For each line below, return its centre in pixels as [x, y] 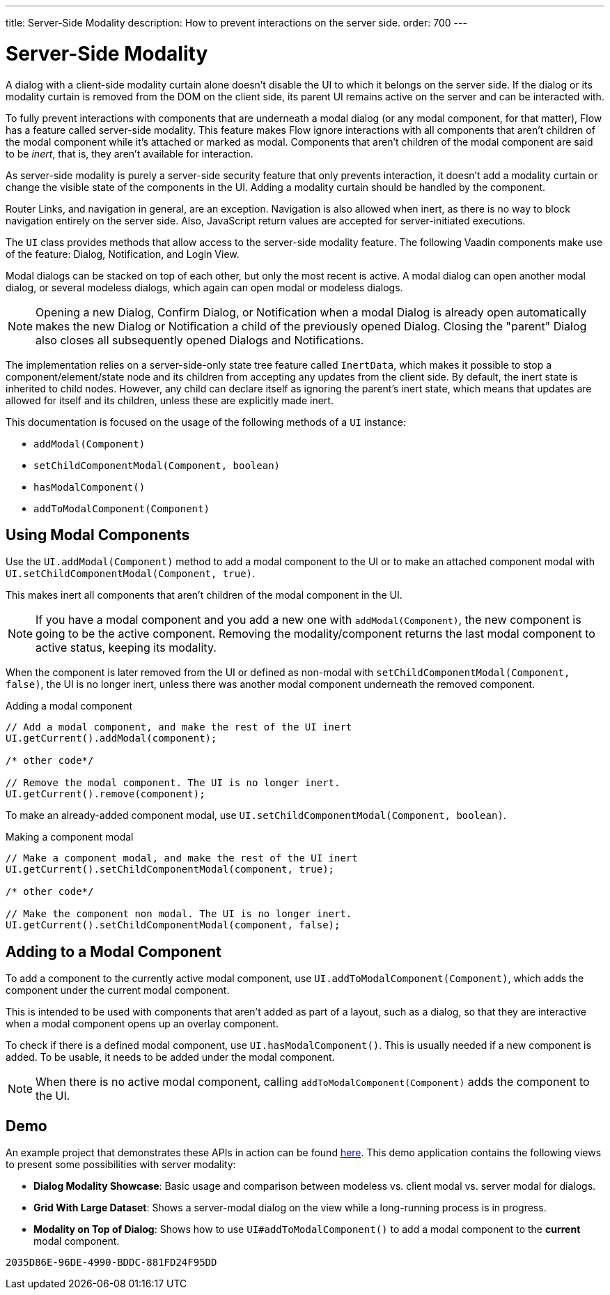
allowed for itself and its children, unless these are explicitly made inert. [170, 400]
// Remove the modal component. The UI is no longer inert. [173, 783]
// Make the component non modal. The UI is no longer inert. [179, 914]
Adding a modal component [69, 706]
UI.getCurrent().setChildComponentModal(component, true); [170, 869]
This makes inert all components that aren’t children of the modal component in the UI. [204, 595]
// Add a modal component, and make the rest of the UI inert [179, 727]
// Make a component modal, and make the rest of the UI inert [182, 858]
